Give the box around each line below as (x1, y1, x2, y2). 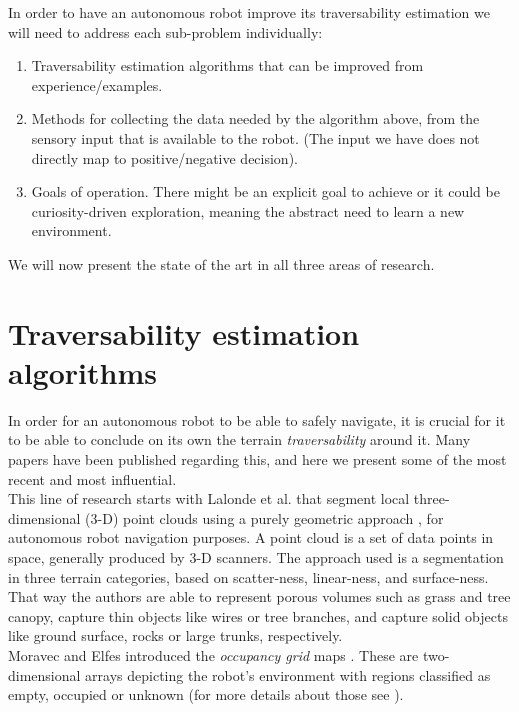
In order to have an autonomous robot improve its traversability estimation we (8, 2, 490, 22)
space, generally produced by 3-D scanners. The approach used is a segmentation (8, 547, 504, 567)
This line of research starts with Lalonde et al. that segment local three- (8, 488, 450, 509)
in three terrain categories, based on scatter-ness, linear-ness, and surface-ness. (8, 566, 489, 587)
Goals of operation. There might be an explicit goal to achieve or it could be (31, 181, 500, 202)
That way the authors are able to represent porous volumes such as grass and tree (8, 586, 511, 607)
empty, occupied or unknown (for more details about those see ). (8, 684, 404, 705)
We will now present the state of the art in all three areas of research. (8, 253, 435, 274)
